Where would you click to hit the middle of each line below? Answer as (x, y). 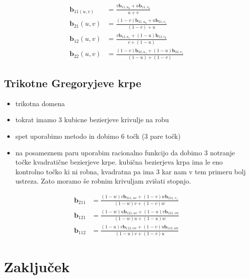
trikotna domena (40, 103)
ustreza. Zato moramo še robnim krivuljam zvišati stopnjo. (103, 181)
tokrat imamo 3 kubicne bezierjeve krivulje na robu (92, 120)
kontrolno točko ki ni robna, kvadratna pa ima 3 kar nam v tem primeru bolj (131, 171)
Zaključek (37, 267)
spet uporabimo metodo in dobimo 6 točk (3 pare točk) (98, 136)
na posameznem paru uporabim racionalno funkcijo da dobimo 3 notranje (125, 152)
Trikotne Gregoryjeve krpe (73, 83)
